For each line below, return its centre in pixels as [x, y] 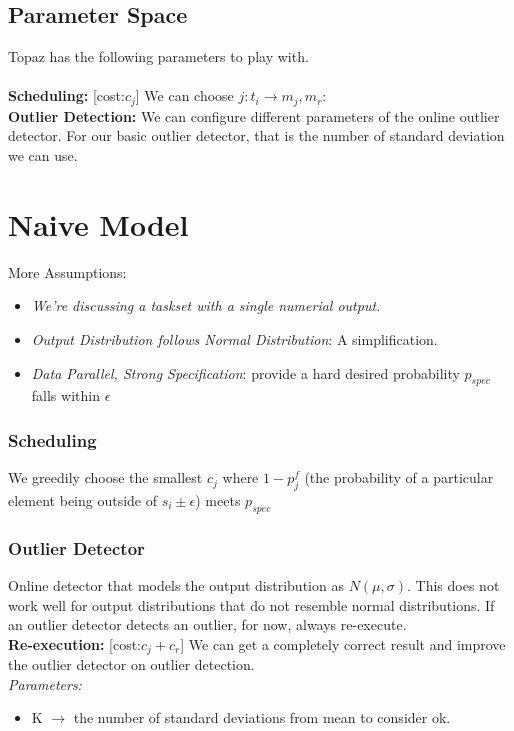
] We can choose [184, 95]
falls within [65, 395]
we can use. [43, 155]
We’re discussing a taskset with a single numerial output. [206, 305]
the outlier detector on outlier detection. [131, 664]
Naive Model [98, 223]
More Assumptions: [67, 271]
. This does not [453, 584]
